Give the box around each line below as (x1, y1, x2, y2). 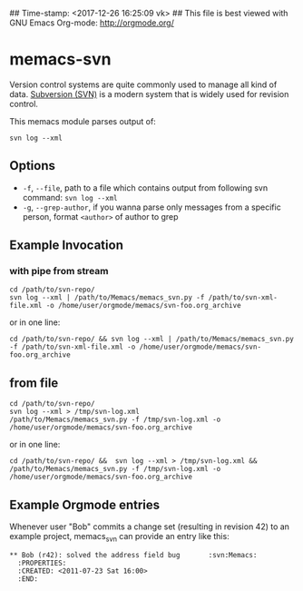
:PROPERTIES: (17, 558, 67, 567)
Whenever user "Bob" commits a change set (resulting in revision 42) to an (9, 521, 290, 532)
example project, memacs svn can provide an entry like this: (9, 531, 230, 544)
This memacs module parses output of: (9, 115, 156, 126)
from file (9, 375, 59, 390)
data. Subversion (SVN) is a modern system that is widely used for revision (9, 88, 289, 99)
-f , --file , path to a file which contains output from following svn (22, 182, 269, 193)
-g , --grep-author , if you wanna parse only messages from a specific (22, 202, 281, 212)
